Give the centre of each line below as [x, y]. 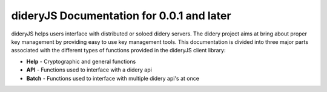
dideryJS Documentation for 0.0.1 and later [121, 16]
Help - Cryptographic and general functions [81, 61]
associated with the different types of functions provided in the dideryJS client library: [119, 51]
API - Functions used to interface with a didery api [89, 70]
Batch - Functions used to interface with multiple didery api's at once [113, 78]
